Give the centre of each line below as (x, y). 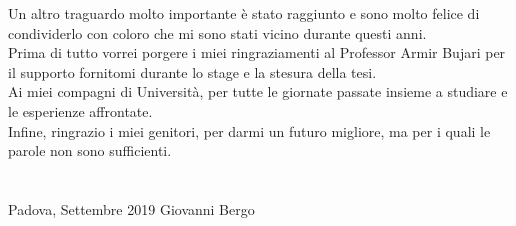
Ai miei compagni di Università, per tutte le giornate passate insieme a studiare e (258, 91)
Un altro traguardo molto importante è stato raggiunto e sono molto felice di (244, 13)
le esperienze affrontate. (80, 110)
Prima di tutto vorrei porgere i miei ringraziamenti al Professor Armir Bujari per (257, 52)
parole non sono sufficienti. (90, 150)
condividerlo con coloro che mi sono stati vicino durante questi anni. (217, 32)
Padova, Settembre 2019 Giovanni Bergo (131, 208)
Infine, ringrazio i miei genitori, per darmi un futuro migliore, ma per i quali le (249, 130)
